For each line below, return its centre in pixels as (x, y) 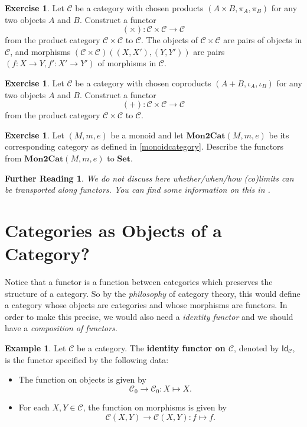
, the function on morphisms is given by (155, 407)
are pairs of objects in (263, 40)
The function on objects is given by (82, 379)
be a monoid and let (147, 135)
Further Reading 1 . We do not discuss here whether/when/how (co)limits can (149, 178)
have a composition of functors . (61, 328)
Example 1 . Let (35, 348)
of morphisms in (127, 63)
